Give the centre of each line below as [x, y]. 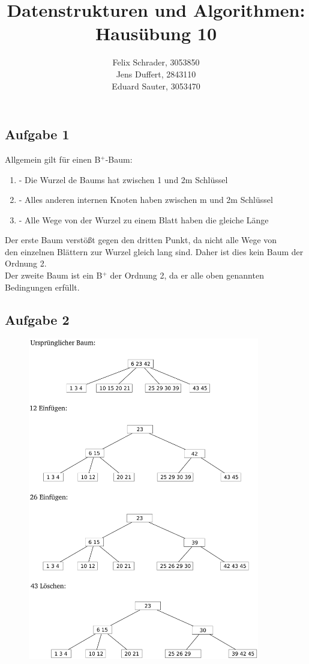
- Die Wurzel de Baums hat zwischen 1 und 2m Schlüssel [123, 179]
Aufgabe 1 [37, 134]
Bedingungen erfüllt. [42, 287]
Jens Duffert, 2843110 [156, 74]
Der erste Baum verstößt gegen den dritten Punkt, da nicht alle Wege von [141, 240]
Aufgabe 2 [37, 319]
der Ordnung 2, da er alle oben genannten [187, 275]
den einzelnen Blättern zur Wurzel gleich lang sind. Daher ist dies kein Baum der [154, 251]
